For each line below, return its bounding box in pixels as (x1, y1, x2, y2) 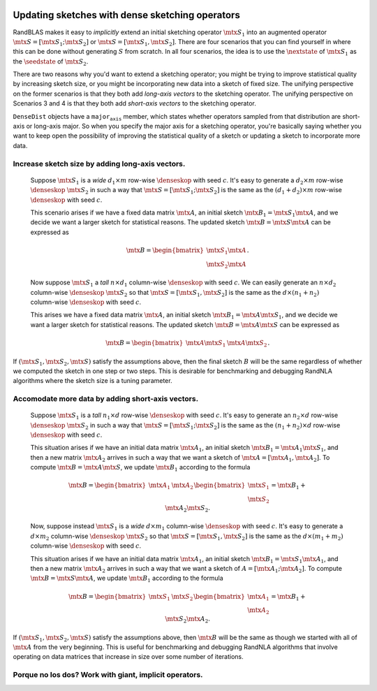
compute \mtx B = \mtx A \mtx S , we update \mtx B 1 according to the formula (30, 463, 251, 473)
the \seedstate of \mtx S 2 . (13, 57, 89, 67)
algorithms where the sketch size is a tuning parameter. (13, 377, 172, 385)
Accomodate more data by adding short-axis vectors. (13, 394, 199, 404)
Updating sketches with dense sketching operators (13, 9, 240, 21)
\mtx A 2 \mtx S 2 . (165, 504, 211, 514)
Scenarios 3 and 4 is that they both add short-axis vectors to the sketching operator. (13, 99, 256, 108)
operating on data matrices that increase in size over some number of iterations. (13, 653, 244, 661)
